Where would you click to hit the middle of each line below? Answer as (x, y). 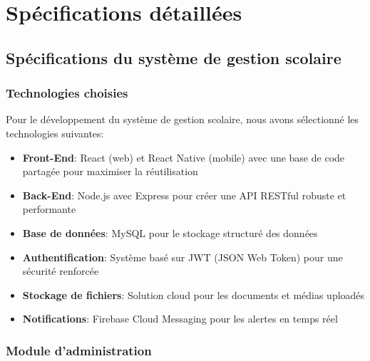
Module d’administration (79, 350)
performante (49, 209)
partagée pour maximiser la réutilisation (110, 171)
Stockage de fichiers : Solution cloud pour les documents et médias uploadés (194, 294)
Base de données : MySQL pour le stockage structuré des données (170, 232)
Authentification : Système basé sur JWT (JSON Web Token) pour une (183, 257)
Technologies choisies (67, 93)
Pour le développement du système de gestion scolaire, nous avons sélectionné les (183, 119)
